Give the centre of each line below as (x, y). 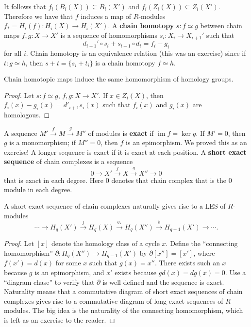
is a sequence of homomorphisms (109, 35)
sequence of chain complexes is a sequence (68, 161)
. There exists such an (187, 263)
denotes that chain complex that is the (169, 180)
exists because (135, 272)
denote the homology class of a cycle (105, 243)
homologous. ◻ (27, 115)
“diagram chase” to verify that (49, 282)
